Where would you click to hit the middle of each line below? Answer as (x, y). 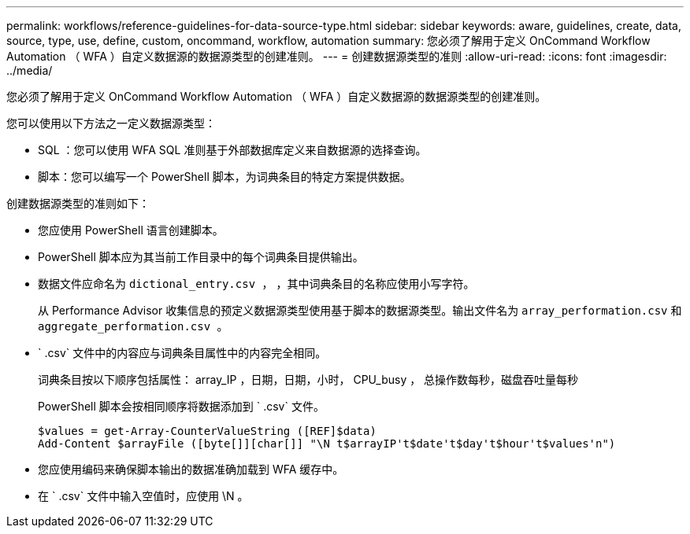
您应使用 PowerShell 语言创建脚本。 (131, 230)
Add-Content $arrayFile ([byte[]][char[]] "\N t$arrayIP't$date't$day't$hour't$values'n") (327, 444)
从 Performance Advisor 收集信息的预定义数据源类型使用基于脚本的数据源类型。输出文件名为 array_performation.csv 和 (360, 310)
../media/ (30, 70)
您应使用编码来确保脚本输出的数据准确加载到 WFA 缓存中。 (191, 469)
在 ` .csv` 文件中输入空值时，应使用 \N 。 (143, 496)
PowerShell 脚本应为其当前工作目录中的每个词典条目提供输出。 (201, 257)
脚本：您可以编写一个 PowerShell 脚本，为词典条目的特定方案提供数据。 (224, 177)
